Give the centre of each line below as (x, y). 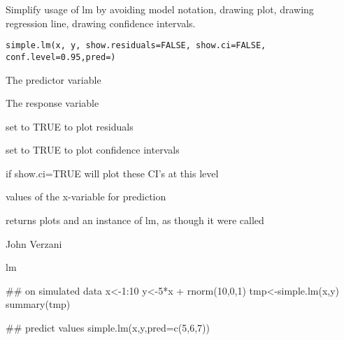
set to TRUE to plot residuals (70, 126)
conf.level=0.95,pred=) (61, 57)
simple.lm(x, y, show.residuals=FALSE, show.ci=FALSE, (136, 46)
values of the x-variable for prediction (86, 197)
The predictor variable (53, 79)
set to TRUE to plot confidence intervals (93, 150)
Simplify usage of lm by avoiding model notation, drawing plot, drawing (160, 9)
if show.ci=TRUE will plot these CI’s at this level (112, 173)
